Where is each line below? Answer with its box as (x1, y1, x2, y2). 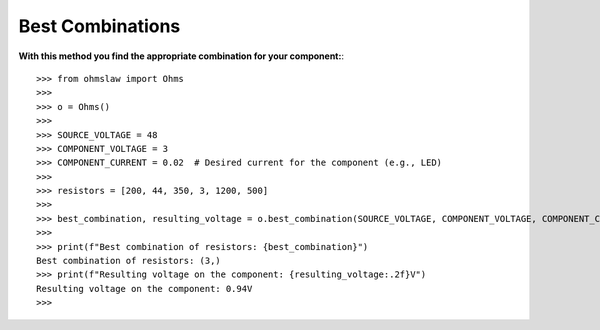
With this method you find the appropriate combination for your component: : (18, 50, 345, 62)
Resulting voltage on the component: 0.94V (36, 283, 253, 294)
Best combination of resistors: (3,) (36, 255, 222, 267)
